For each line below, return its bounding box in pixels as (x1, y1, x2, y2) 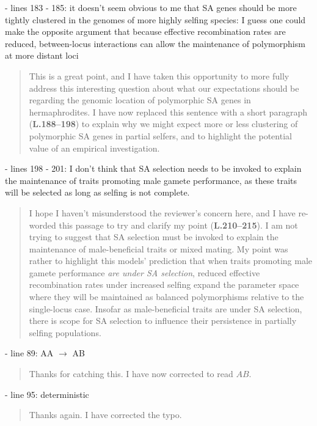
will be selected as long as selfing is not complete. (5, 186, 190, 199)
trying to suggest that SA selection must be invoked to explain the (29, 230, 279, 243)
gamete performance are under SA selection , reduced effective (29, 266, 260, 279)
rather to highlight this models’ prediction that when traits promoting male (29, 254, 313, 267)
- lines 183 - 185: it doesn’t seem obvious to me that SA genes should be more (5, 1, 297, 13)
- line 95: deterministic (5, 387, 89, 400)
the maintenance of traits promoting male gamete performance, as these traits (5, 174, 297, 186)
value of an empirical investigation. (29, 141, 160, 154)
